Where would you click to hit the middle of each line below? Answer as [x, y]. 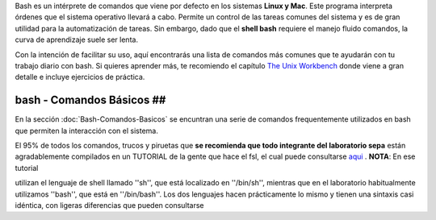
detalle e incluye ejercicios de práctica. [80, 77]
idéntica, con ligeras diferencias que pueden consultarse [110, 205]
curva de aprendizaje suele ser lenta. [77, 39]
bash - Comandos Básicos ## [90, 100]
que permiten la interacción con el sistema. [87, 131]
